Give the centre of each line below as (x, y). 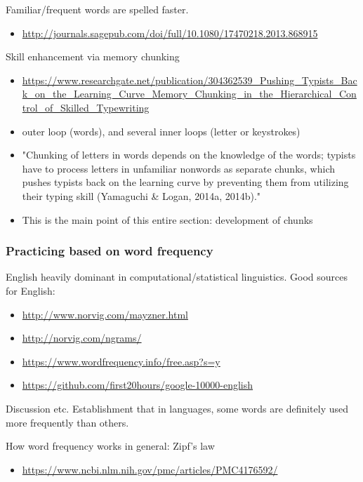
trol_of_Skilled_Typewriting (86, 107)
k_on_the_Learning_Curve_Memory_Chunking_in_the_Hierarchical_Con (189, 94)
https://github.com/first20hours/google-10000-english (138, 385)
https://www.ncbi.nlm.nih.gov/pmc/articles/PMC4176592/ (150, 469)
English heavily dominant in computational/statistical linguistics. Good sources (177, 277)
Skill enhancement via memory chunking (93, 56)
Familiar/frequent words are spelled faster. (97, 9)
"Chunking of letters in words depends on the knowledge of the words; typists (189, 155)
